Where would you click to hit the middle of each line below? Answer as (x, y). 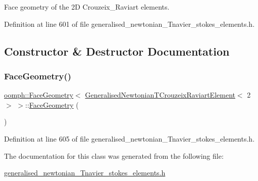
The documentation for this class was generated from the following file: (114, 155)
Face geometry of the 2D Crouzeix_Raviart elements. (87, 7)
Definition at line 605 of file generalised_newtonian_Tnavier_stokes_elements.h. (130, 138)
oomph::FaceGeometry (39, 95)
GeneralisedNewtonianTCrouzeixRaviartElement (160, 95)
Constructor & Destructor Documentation (117, 51)
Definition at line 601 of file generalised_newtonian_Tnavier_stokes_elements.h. (130, 24)
